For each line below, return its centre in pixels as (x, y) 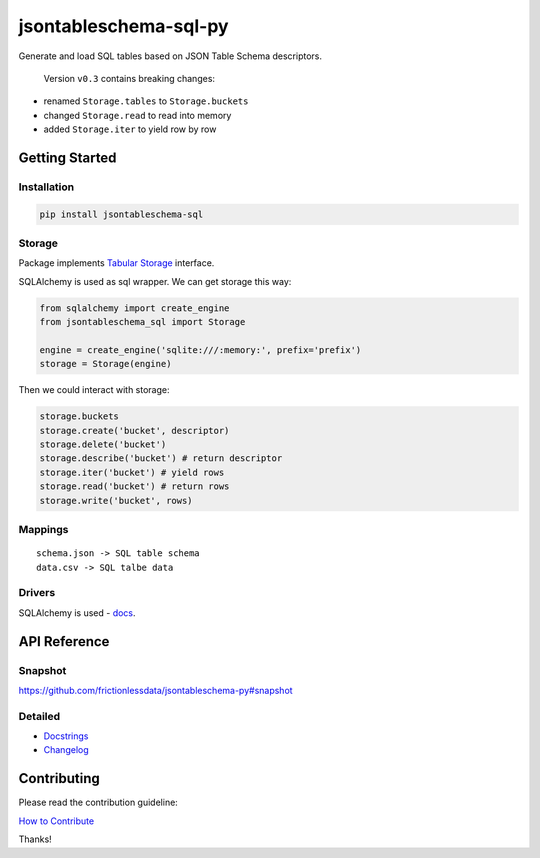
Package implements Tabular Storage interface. (116, 263)
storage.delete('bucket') (103, 444)
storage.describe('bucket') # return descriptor (161, 458)
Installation (46, 187)
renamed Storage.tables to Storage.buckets (146, 101)
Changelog (66, 750)
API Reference (64, 641)
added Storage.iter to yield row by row (130, 129)
